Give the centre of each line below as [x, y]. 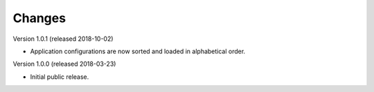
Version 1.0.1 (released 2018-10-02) [63, 39]
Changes [39, 18]
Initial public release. [60, 77]
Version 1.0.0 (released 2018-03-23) [64, 64]
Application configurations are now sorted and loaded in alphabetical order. [138, 51]
